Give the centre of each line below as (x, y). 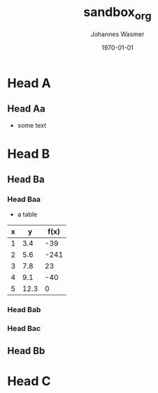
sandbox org (117, 13)
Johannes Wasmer (117, 34)
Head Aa (26, 109)
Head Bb (26, 351)
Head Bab (24, 310)
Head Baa (24, 199)
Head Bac (24, 329)
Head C (29, 381)
